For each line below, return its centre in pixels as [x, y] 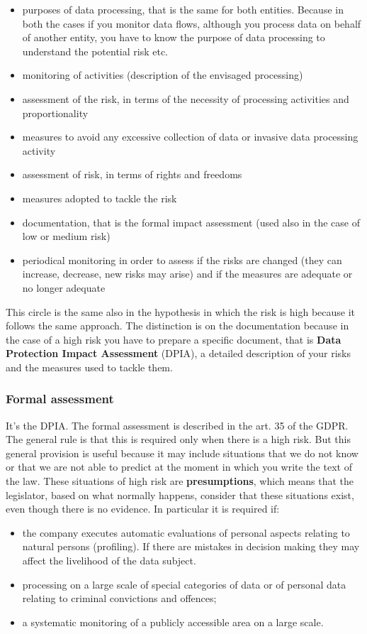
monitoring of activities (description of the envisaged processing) [163, 75]
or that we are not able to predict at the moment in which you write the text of [179, 467]
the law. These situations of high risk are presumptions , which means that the [180, 481]
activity [39, 150]
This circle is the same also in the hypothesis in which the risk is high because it [181, 311]
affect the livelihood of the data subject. [109, 561]
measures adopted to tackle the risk [100, 198]
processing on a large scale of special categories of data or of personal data [184, 584]
